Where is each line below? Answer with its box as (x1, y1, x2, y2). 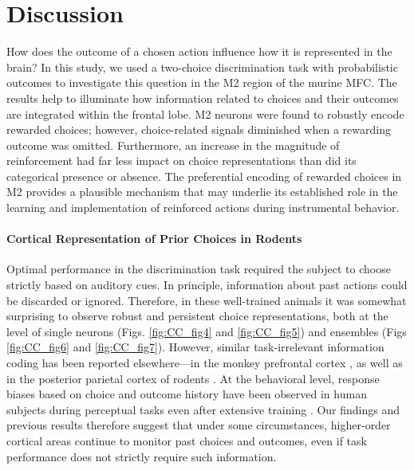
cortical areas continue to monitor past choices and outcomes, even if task (6, 432, 367, 448)
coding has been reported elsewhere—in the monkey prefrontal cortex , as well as (6, 354, 403, 371)
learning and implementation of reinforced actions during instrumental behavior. (6, 199, 400, 216)
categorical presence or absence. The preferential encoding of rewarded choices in (6, 167, 402, 184)
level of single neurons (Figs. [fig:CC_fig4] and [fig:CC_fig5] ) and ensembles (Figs (6, 323, 407, 339)
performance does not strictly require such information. (6, 448, 277, 464)
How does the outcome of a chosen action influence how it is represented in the (6, 43, 392, 60)
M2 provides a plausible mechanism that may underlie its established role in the (6, 183, 398, 200)
